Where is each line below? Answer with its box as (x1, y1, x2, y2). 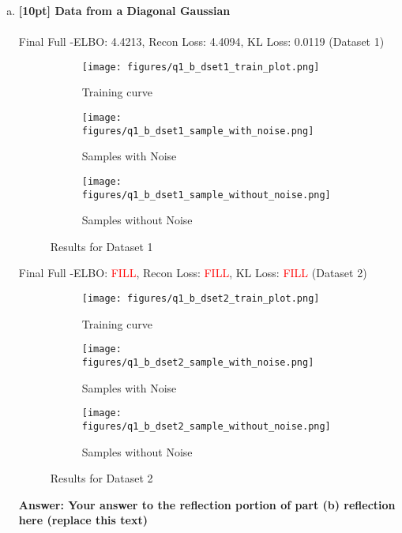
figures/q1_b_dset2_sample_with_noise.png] (81, 356, 314, 368)
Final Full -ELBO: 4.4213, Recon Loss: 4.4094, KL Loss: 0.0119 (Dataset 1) (18, 33, 385, 50)
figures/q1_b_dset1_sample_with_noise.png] (81, 125, 314, 137)
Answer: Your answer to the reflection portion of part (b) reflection (18, 496, 396, 512)
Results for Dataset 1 (50, 238, 153, 254)
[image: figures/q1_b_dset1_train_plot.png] (81, 61, 320, 73)
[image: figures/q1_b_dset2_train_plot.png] (81, 293, 320, 305)
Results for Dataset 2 (50, 470, 153, 486)
